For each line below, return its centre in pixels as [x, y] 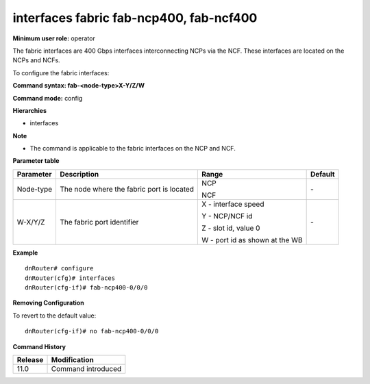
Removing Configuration [49, 303]
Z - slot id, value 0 [231, 228]
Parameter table [36, 161]
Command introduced [86, 368]
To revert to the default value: [54, 316]
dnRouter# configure [59, 268]
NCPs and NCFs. [37, 60]
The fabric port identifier [99, 222]
